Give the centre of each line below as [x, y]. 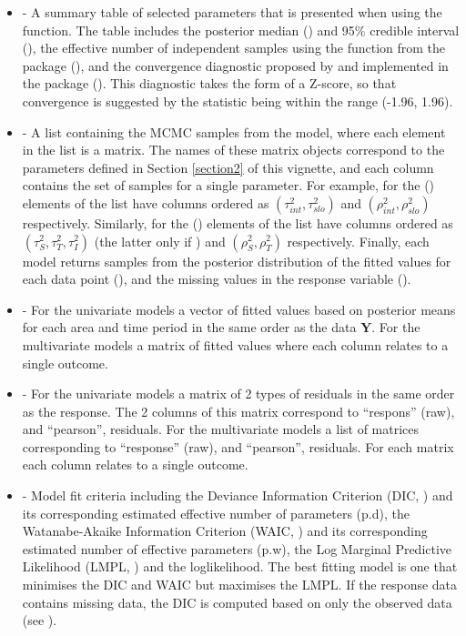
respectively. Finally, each [358, 241]
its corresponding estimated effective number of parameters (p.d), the [216, 513]
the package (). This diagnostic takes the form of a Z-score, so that [209, 83]
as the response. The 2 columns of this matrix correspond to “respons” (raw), [238, 411]
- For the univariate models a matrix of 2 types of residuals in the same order [238, 394]
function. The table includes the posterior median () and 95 [188, 30]
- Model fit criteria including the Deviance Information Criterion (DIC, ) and [238, 495]
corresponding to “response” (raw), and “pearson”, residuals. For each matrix [238, 446]
